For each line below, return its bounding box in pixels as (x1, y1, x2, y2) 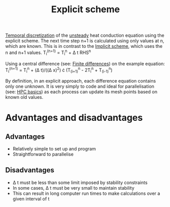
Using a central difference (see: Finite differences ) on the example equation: (5, 60, 165, 67)
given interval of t (12, 195, 50, 202)
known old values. (5, 94, 43, 100)
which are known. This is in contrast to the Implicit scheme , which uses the (5, 43, 163, 49)
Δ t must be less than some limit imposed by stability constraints (12, 179, 148, 186)
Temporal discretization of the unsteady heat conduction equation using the (5, 32, 164, 39)
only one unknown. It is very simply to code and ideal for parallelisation (5, 83, 154, 90)
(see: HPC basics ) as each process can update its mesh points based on (5, 89, 158, 95)
